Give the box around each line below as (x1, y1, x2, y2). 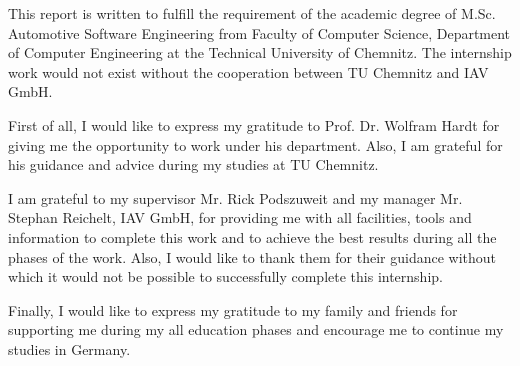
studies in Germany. (8, 338, 131, 359)
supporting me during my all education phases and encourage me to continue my (8, 319, 504, 340)
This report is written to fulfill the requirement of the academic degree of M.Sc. (8, 3, 496, 23)
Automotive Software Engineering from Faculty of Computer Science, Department (8, 22, 511, 43)
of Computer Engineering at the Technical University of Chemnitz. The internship (8, 42, 512, 63)
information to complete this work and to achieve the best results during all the (8, 226, 497, 247)
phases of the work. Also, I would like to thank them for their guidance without (8, 246, 497, 267)
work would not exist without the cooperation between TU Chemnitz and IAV (8, 61, 489, 82)
